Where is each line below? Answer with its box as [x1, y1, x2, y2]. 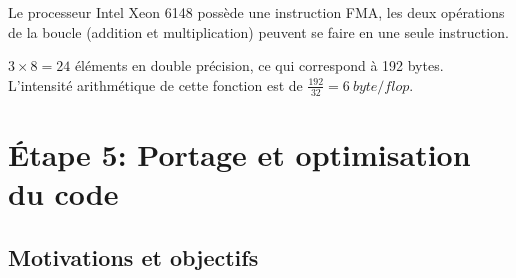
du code [8, 172, 119, 213]
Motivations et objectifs [8, 241, 259, 272]
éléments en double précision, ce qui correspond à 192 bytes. [74, 55, 444, 76]
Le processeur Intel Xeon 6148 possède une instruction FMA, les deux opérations [8, 2, 505, 22]
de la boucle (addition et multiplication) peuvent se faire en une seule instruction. [8, 21, 509, 42]
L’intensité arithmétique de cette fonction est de [8, 74, 303, 95]
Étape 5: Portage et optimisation [8, 133, 471, 174]
